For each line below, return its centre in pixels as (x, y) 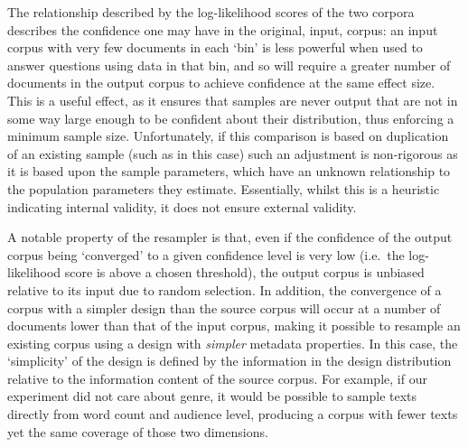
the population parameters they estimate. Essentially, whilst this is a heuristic (224, 188)
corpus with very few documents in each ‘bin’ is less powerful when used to (215, 47)
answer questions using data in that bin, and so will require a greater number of (229, 65)
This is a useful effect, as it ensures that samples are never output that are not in (233, 100)
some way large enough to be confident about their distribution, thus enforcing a (231, 118)
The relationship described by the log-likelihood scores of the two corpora (211, 12)
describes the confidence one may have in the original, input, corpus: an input (223, 29)
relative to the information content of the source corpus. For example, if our (217, 378)
